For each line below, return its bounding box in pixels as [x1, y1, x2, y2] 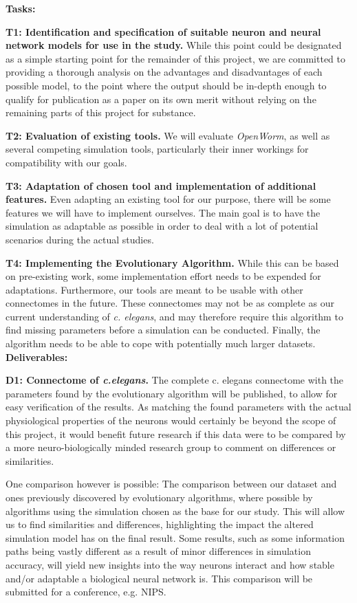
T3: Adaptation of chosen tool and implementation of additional [6, 178, 316, 193]
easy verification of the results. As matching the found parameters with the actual [6, 399, 351, 414]
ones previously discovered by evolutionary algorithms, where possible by [6, 490, 313, 504]
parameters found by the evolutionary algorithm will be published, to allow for [6, 386, 338, 400]
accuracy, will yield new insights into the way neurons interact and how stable [6, 557, 334, 571]
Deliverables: [6, 349, 68, 364]
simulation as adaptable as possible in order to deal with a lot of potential [6, 219, 318, 233]
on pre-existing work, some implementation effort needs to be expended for [6, 269, 321, 283]
